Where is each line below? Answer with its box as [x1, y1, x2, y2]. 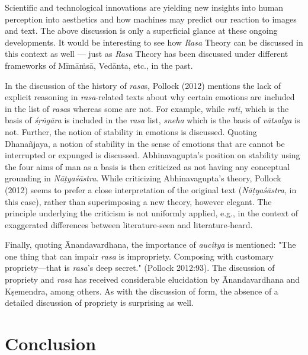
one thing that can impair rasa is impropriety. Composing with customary [5, 250, 274, 262]
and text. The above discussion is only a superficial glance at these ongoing [5, 24, 278, 37]
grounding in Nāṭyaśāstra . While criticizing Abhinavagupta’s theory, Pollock [5, 172, 281, 184]
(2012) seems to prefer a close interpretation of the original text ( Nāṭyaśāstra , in [5, 183, 297, 196]
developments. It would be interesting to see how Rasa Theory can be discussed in [5, 36, 303, 48]
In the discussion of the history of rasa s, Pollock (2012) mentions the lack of [5, 79, 281, 91]
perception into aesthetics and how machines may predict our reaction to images [5, 12, 297, 25]
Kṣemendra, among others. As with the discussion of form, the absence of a [5, 284, 278, 297]
